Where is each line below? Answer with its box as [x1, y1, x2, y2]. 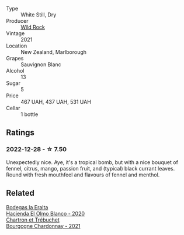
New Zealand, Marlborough [20, 49, 86, 55]
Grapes [6, 55, 24, 62]
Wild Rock [20, 23, 45, 30]
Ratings [6, 128, 35, 138]
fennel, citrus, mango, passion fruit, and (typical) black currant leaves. [6, 165, 175, 172]
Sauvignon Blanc [20, 61, 61, 68]
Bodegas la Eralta [6, 203, 48, 210]
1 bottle [20, 111, 39, 118]
